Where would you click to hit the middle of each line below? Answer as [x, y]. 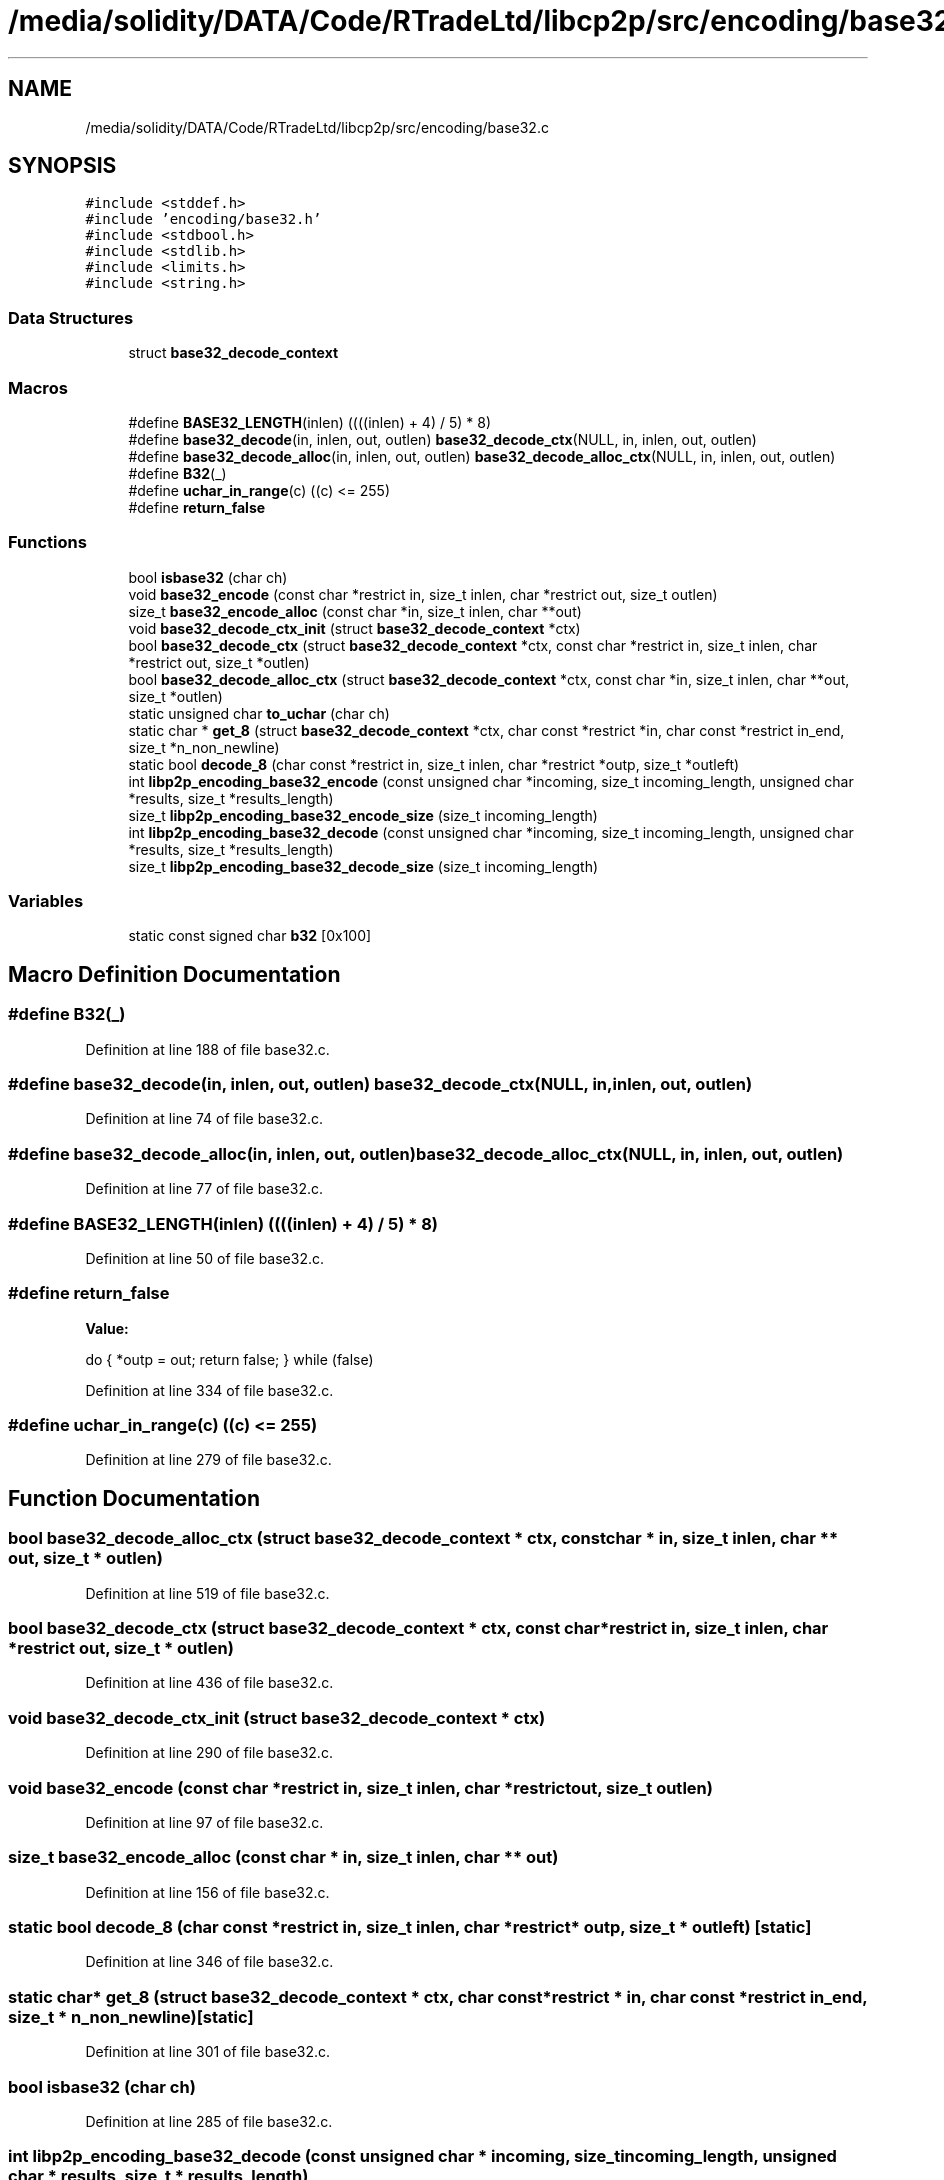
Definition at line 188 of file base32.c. [207, 1049]
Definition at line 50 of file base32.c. [205, 1258]
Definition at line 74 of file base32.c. [204, 1119]
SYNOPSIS [62, 166]
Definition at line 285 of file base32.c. [209, 2121]
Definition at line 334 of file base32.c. [209, 1390]
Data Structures [71, 317]
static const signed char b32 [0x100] [250, 936]
